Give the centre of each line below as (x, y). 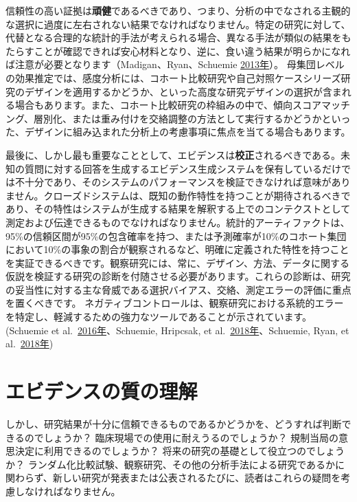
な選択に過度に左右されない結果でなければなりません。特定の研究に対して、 (178, 24)
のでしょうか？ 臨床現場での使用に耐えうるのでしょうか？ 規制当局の (182, 437)
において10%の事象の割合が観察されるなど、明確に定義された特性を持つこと (177, 249)
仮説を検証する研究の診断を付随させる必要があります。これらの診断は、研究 (178, 276)
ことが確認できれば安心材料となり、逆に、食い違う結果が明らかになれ (192, 51)
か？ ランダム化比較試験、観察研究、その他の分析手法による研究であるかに (175, 464)
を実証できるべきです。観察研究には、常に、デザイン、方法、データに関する (178, 262)
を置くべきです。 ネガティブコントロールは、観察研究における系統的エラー (175, 303)
